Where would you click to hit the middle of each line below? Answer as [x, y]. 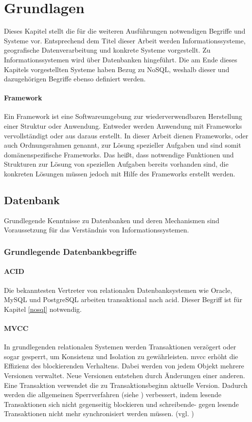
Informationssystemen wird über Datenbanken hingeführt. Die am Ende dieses [121, 59]
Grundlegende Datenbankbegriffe [70, 251]
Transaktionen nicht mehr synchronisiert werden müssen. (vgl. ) [99, 413]
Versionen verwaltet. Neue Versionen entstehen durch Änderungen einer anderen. [125, 375]
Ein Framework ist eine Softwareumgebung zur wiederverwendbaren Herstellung [123, 116]
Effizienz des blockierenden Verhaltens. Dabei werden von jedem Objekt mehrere [124, 366]
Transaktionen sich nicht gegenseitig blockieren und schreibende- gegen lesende [121, 404]
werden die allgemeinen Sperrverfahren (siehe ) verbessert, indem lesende [113, 394]
